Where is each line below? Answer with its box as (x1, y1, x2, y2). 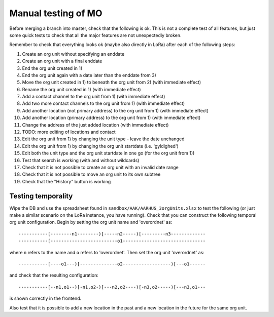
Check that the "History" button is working (22, 178, 111, 184)
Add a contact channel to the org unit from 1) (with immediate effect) (22, 94, 165, 100)
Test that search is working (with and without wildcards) (22, 157, 140, 163)
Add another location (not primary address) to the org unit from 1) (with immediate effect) (22, 107, 209, 113)
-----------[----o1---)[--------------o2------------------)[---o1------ (18, 261, 206, 267)
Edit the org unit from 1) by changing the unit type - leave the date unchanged (22, 136, 185, 142)
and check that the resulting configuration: (9, 272, 99, 279)
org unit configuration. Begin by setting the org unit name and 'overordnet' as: (9, 219, 173, 225)
